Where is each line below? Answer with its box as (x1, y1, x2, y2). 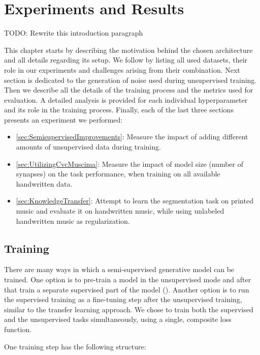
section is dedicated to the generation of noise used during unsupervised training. (4, 74, 257, 85)
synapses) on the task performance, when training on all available (16, 168, 220, 179)
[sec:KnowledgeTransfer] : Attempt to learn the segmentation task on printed (16, 195, 253, 206)
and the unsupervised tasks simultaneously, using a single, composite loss (4, 314, 232, 324)
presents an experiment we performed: (4, 114, 123, 125)
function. (4, 323, 32, 334)
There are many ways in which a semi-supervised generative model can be (4, 264, 235, 275)
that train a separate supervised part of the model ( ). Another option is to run (4, 284, 249, 294)
